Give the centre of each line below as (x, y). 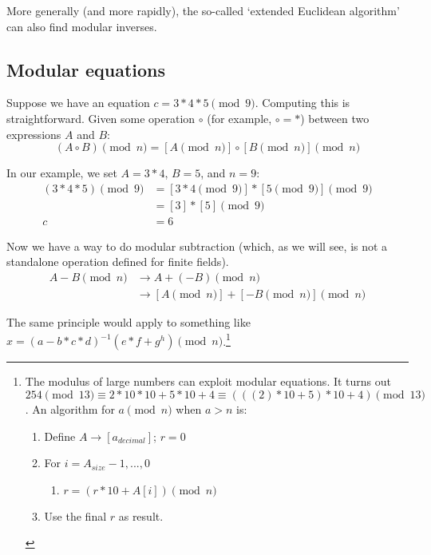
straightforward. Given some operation (101, 118)
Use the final (75, 515)
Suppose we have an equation (78, 103)
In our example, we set (62, 173)
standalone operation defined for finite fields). (118, 262)
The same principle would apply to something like (129, 322)
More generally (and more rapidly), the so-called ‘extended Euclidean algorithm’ (203, 10)
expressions (34, 134)
